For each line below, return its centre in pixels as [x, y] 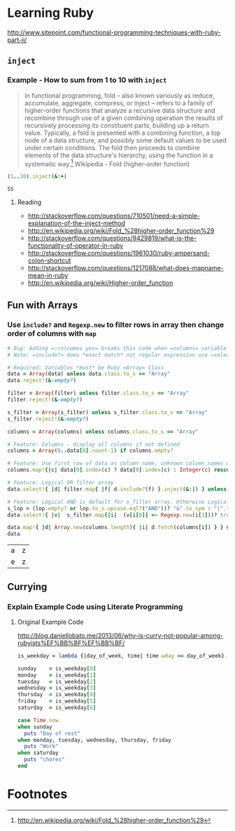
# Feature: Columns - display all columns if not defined [93, 444]
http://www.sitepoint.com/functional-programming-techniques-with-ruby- [114, 32]
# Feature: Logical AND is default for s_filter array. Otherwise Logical [119, 502]
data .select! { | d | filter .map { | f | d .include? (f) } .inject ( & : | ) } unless [117, 489]
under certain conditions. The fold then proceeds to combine [112, 147]
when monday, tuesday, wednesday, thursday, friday [94, 740]
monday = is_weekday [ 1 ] [57, 675]
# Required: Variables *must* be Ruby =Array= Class [86, 367]
